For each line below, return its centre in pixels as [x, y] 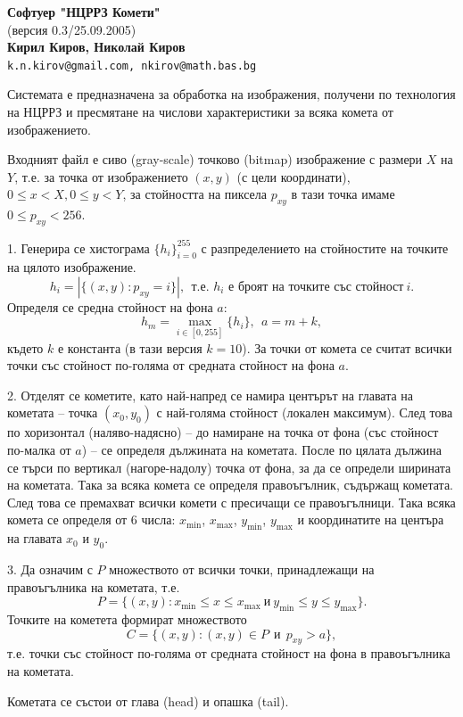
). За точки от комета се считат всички [347, 347]
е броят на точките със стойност [316, 287]
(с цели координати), [294, 176]
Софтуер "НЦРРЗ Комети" [84, 12]
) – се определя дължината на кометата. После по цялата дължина [262, 450]
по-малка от [39, 450]
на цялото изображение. [72, 267]
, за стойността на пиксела [195, 194]
